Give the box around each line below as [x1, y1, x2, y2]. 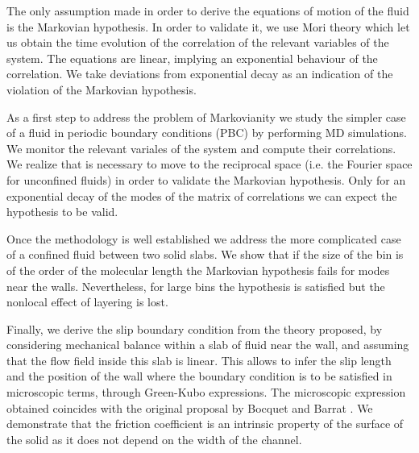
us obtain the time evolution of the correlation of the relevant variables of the [6, 34, 389, 51]
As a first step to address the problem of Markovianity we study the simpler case [6, 108, 406, 125]
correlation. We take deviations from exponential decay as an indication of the [6, 65, 393, 82]
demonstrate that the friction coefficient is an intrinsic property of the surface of [6, 415, 404, 432]
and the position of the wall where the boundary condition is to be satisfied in [6, 368, 392, 384]
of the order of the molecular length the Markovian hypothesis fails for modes [6, 261, 390, 278]
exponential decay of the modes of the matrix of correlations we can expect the [6, 187, 397, 204]
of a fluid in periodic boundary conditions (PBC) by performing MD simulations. [6, 124, 407, 141]
